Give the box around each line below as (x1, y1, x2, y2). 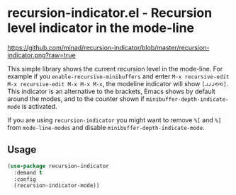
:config (13, 175, 37, 183)
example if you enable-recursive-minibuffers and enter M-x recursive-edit (7, 72, 230, 81)
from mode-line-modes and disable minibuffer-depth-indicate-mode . (7, 123, 205, 131)
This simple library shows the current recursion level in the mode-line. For (7, 64, 223, 73)
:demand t (13, 169, 43, 176)
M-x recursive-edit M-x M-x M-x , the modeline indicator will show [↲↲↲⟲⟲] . (7, 79, 229, 88)
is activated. (21, 102, 57, 110)
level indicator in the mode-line (7, 20, 195, 36)
